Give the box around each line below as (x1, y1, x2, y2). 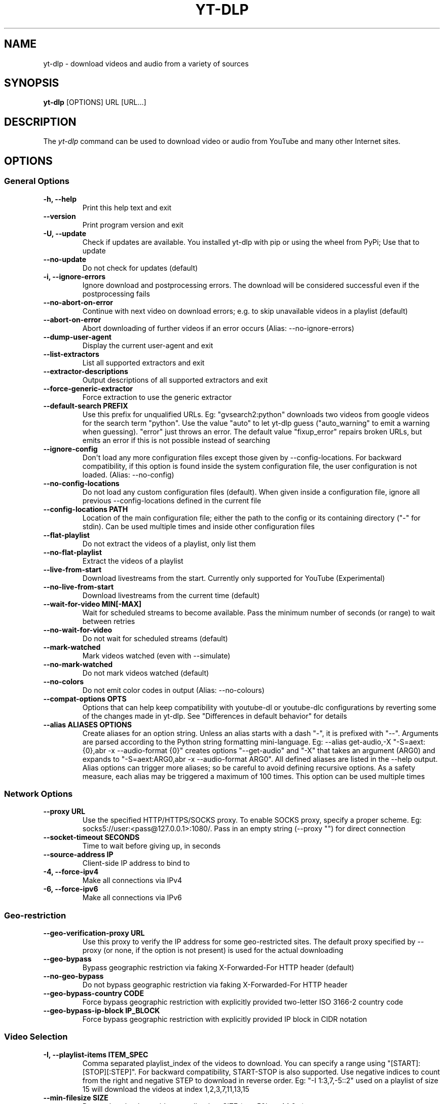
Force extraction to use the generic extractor (82, 392, 232, 401)
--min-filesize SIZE (43, 1093, 108, 1102)
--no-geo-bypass (43, 972, 104, 980)
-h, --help (43, 194, 77, 203)
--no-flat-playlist (43, 547, 102, 557)
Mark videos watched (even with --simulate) (82, 651, 231, 660)
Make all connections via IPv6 (82, 893, 182, 902)
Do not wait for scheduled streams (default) (82, 634, 228, 643)
